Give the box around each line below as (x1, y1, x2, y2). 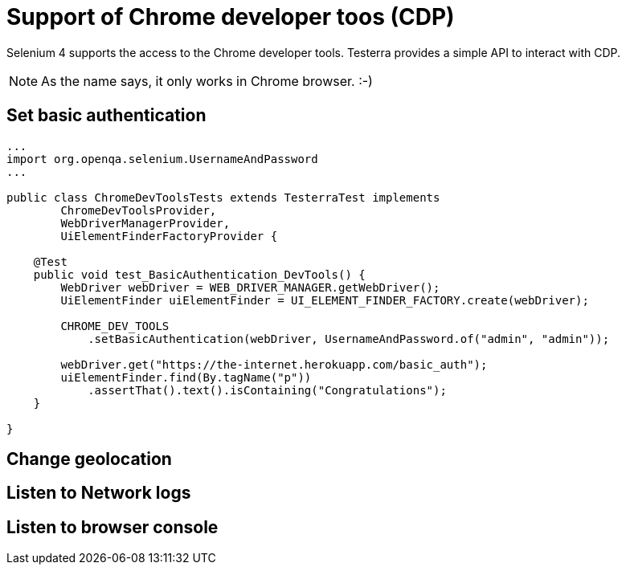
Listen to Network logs (6, 483, 191, 504)
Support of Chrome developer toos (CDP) (6, 3, 455, 31)
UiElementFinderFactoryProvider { (60, 229, 278, 243)
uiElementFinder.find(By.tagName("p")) (60, 370, 312, 384)
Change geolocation (6, 449, 172, 470)
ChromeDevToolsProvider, (60, 203, 217, 217)
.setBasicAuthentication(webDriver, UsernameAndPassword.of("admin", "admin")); (88, 332, 610, 345)
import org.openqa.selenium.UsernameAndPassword (6, 152, 318, 165)
